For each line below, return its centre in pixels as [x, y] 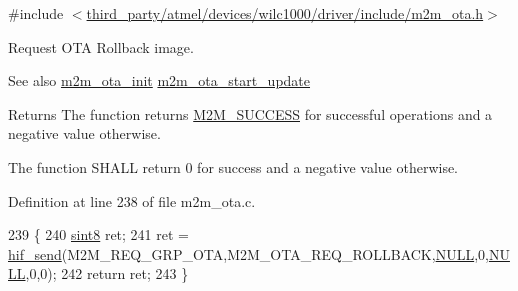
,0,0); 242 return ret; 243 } [107, 273]
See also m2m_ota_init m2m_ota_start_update [159, 80]
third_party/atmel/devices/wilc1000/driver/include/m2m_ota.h [285, 13]
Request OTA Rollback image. [101, 46]
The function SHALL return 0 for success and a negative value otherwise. [233, 166]
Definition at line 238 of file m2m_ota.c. [132, 200]
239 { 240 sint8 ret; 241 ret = [98, 234]
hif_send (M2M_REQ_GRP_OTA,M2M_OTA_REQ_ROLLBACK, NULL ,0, [248, 253]
